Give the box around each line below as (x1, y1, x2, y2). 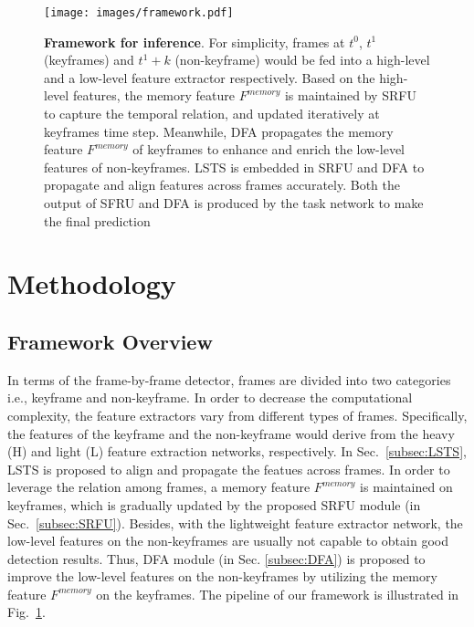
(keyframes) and (44, 50, 134, 69)
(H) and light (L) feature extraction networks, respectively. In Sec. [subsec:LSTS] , (7, 442, 467, 461)
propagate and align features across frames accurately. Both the (44, 175, 400, 194)
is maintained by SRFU (284, 86, 416, 105)
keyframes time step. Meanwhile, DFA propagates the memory (44, 121, 394, 141)
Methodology (7, 265, 176, 302)
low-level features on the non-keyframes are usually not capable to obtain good (7, 531, 448, 550)
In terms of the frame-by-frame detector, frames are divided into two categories (7, 370, 451, 389)
